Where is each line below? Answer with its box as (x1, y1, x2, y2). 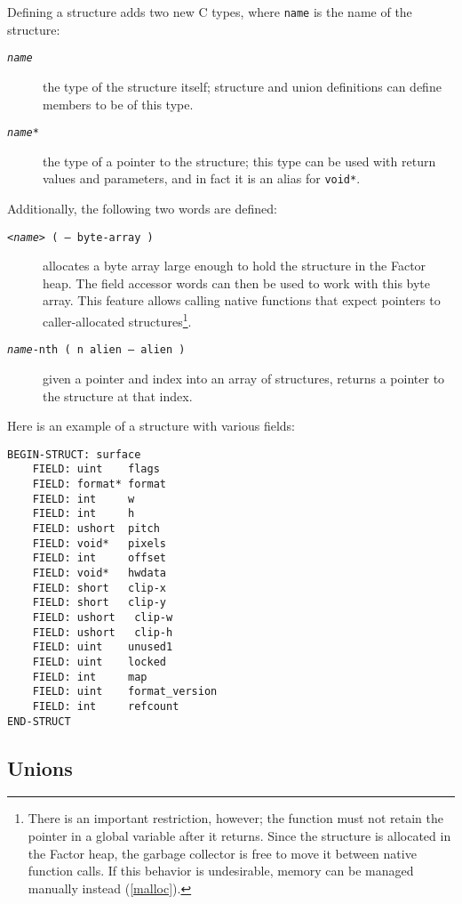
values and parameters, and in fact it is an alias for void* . (43, 169, 361, 188)
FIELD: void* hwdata (32, 566, 166, 579)
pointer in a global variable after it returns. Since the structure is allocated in (28, 826, 451, 844)
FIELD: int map (32, 670, 147, 683)
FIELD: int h (32, 507, 135, 521)
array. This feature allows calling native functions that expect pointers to (43, 291, 441, 310)
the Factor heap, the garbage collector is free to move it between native (28, 843, 417, 862)
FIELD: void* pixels (32, 537, 166, 550)
